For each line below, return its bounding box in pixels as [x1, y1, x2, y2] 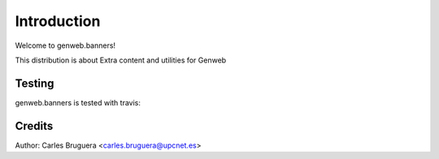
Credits [15, 118, 54, 133]
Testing [15, 76, 54, 90]
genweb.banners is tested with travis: [15, 97, 141, 107]
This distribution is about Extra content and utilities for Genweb [15, 55, 227, 65]
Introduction [15, 12, 101, 30]
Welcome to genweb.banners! [15, 41, 116, 50]
